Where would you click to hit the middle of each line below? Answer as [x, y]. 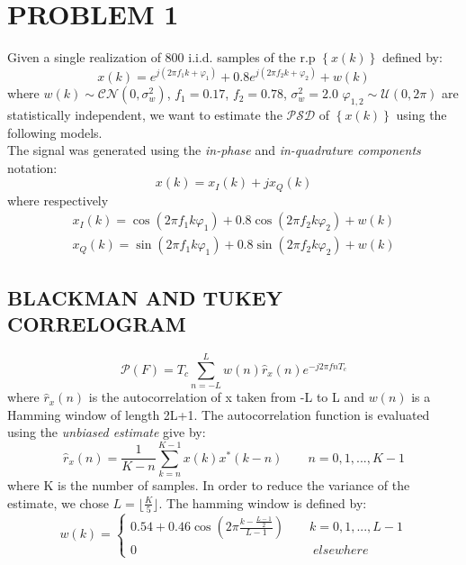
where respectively [58, 200]
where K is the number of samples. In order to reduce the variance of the [209, 485]
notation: [32, 167]
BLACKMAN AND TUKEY [145, 297]
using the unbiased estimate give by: [107, 432]
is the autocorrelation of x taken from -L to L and [226, 397]
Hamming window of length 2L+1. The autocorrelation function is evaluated [219, 414]
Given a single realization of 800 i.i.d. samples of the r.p [161, 57]
